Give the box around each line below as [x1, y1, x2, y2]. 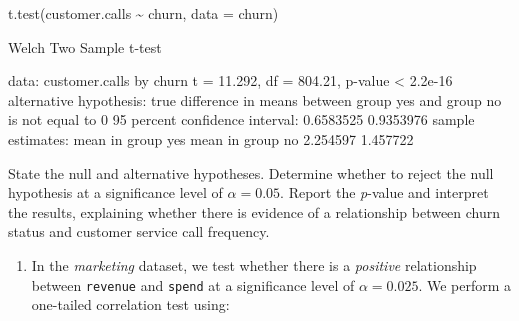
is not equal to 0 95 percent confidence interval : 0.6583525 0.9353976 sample [8, 109, 475, 130]
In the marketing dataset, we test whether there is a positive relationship [31, 254, 477, 275]
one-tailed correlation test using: [31, 294, 230, 315]
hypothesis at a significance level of [8, 182, 223, 203]
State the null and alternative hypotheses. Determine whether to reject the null [8, 162, 494, 183]
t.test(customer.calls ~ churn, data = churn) [8, 3, 279, 23]
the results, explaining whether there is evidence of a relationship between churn [8, 201, 501, 222]
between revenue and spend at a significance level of [31, 274, 355, 295]
